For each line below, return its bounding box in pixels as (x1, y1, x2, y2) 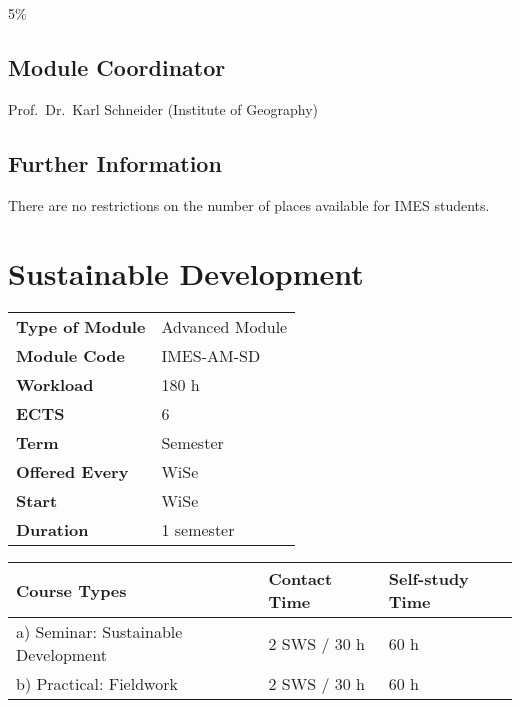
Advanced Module (161, 315, 288, 339)
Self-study (388, 567, 469, 591)
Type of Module (16, 315, 146, 339)
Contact (268, 567, 333, 591)
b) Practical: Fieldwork (16, 672, 178, 696)
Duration (16, 518, 89, 542)
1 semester (161, 518, 235, 542)
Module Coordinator (8, 51, 226, 82)
